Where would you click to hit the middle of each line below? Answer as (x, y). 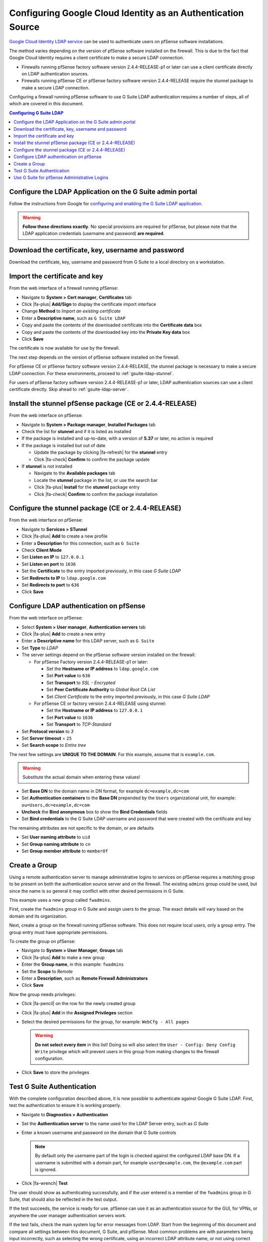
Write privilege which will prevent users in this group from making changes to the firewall (127, 1052)
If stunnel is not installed (47, 466)
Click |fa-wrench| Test (45, 1183)
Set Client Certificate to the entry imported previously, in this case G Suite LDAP (128, 697)
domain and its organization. (38, 916)
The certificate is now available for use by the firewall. (65, 348)
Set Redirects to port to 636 (50, 585)
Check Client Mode (42, 550)
